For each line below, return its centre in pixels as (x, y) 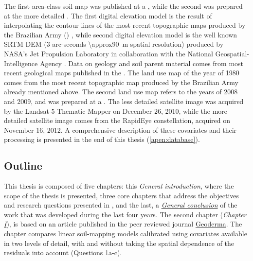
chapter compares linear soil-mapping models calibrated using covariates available (126, 234)
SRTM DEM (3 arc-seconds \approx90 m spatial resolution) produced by (114, 44)
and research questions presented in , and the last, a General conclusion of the (121, 205)
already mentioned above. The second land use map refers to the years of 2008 (121, 92)
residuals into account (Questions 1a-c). (63, 252)
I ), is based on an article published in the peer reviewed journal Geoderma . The (123, 224)
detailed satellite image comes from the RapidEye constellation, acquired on (117, 120)
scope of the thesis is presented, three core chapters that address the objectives (122, 195)
